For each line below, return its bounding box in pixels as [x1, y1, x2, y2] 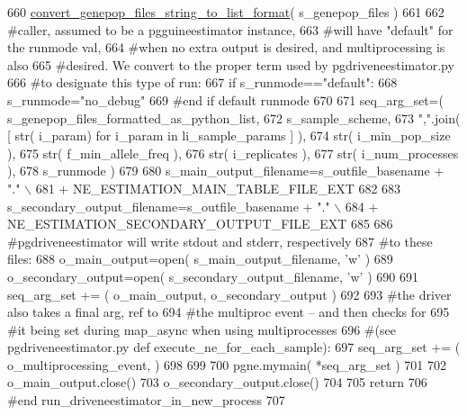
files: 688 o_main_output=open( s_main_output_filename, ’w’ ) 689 [7, 249, 393, 268]
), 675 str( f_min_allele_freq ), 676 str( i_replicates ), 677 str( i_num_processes [7, 143, 459, 162]
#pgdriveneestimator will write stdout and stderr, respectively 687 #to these [7, 231, 433, 250]
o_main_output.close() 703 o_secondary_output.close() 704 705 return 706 [7, 373, 427, 392]
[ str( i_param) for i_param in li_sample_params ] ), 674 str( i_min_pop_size [7, 126, 451, 145]
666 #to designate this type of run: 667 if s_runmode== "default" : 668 [7, 73, 398, 92]
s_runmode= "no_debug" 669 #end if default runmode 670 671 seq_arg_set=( [7, 90, 444, 109]
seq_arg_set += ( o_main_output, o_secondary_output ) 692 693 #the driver [7, 284, 452, 303]
